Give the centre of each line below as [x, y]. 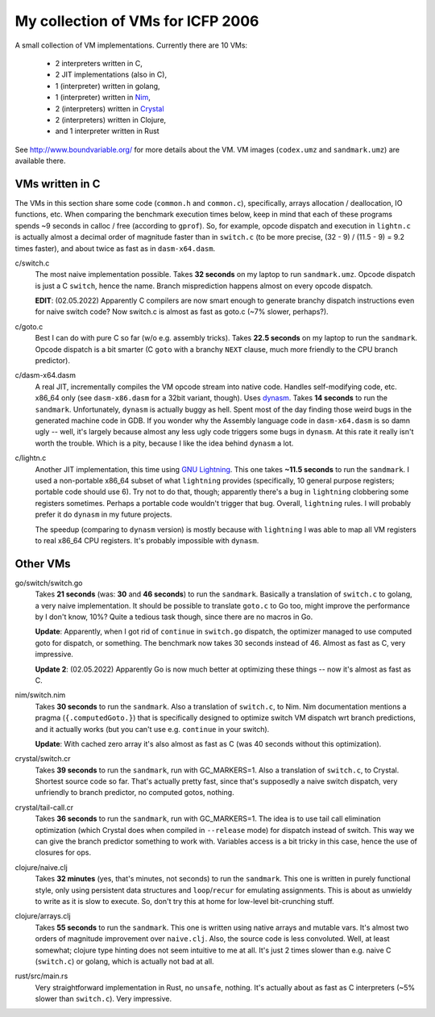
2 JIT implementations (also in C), [111, 75]
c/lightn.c [31, 458]
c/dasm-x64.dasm [46, 375]
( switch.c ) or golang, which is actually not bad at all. [124, 961]
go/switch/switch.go [49, 583]
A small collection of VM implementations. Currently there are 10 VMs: [131, 45]
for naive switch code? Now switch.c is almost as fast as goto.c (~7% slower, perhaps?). [182, 312]
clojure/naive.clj [41, 867]
